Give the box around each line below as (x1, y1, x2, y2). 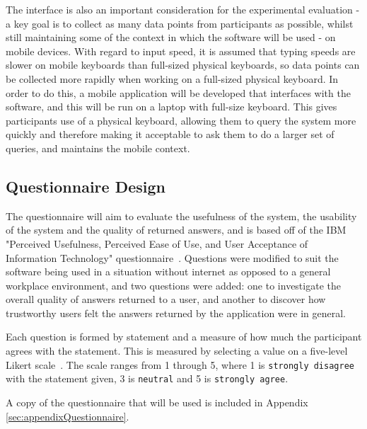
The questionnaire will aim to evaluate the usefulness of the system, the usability (6, 208, 357, 223)
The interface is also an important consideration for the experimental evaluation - (6, 2, 360, 16)
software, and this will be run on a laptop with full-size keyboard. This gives (6, 99, 337, 114)
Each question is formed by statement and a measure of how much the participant (6, 329, 362, 344)
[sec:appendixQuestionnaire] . (6, 408, 129, 423)
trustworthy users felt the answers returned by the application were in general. (6, 305, 346, 320)
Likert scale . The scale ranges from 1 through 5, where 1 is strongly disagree (6, 357, 354, 372)
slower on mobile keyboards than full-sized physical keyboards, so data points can (6, 57, 360, 72)
